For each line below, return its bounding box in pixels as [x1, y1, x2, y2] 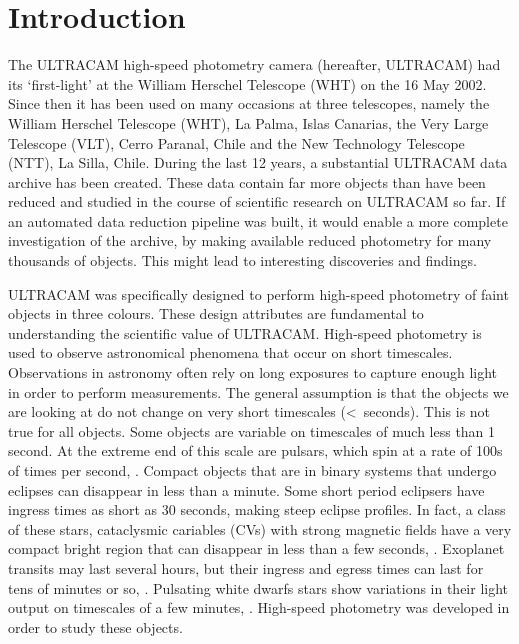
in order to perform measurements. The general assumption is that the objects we [8, 381, 509, 402]
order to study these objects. [8, 616, 183, 637]
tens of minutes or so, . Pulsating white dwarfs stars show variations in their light [8, 577, 509, 598]
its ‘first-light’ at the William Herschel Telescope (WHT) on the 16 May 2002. [8, 73, 487, 94]
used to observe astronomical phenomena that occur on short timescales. [8, 342, 453, 363]
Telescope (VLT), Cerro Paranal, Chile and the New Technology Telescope [8, 132, 465, 153]
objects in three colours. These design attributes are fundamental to [8, 303, 424, 324]
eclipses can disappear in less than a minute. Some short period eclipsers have [8, 479, 485, 500]
